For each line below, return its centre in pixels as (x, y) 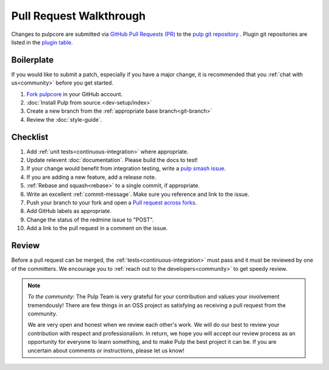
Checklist (30, 137)
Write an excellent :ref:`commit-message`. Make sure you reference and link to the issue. (138, 194)
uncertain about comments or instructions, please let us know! (106, 351)
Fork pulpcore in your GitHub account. (75, 94)
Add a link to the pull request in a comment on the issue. (97, 228)
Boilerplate (33, 60)
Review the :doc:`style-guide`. (64, 119)
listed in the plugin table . (42, 42)
